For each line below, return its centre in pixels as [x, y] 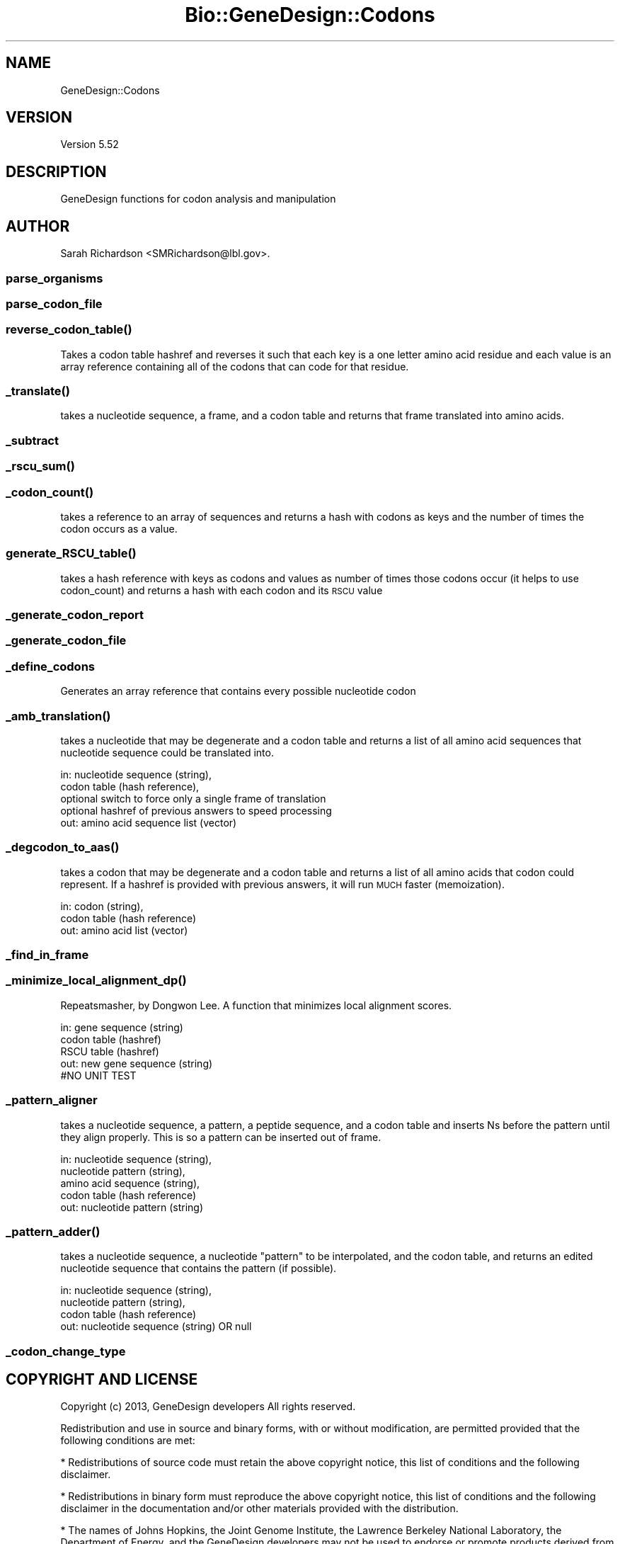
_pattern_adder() [53, 1231]
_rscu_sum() [40, 466]
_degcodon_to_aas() [63, 847]
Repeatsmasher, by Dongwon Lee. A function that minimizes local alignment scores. [256, 1005]
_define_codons [50, 666]
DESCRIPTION [56, 171]
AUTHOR [38, 226]
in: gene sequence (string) [122, 1027]
